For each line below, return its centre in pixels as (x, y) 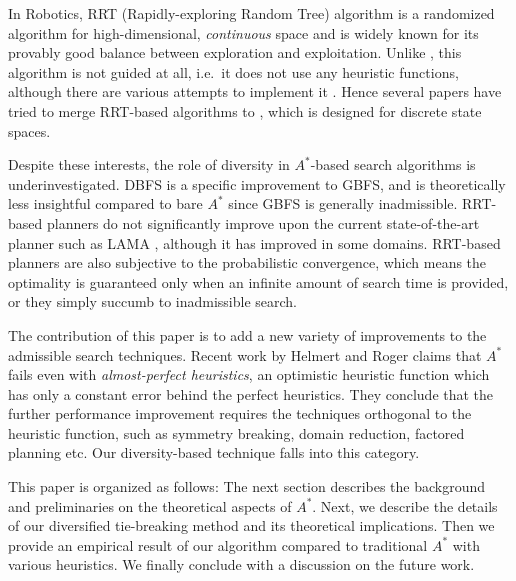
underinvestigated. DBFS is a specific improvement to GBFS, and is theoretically (257, 183)
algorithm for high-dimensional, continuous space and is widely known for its (243, 32)
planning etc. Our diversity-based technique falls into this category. (214, 452)
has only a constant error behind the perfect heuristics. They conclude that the (251, 393)
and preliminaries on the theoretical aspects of (150, 505)
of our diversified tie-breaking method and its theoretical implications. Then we (251, 525)
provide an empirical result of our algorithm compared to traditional (218, 544)
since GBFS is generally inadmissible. (343, 203)
